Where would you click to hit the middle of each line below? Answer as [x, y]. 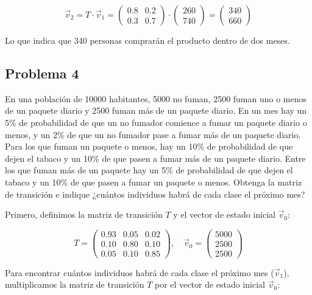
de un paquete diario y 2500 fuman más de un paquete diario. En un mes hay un [156, 110]
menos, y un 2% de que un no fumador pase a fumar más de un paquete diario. [153, 134]
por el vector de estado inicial [210, 284]
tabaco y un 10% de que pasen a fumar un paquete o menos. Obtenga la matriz [154, 182]
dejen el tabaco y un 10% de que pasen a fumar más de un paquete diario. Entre [155, 158]
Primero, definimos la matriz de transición [84, 214]
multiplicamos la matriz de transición [75, 284]
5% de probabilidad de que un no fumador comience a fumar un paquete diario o [156, 122]
